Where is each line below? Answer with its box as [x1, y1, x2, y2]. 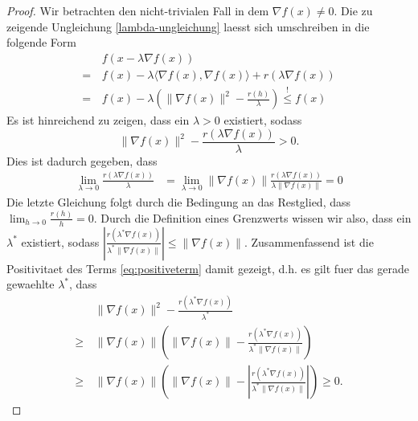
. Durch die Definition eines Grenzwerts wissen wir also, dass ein [93, 209, 412, 226]
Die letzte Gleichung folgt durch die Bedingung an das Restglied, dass [6, 193, 351, 210]
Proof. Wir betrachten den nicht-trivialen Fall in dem [6, 2, 269, 18]
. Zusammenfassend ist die [244, 233, 374, 250]
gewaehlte [6, 276, 55, 292]
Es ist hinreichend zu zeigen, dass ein [6, 112, 190, 129]
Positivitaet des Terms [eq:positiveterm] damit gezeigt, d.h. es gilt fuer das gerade [6, 260, 409, 276]
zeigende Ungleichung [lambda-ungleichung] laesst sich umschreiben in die [6, 18, 370, 35]
